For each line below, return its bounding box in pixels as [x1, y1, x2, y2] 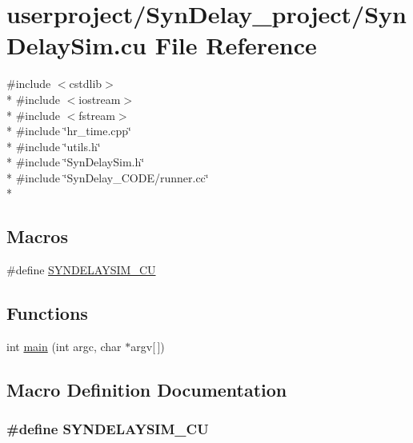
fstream [78, 106, 115, 123]
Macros [6, 224, 68, 249]
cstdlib [69, 75, 102, 92]
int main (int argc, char [6, 338, 122, 355]
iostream [78, 90, 121, 107]
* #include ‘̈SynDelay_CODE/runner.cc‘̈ [6, 169, 209, 186]
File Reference [154, 29, 317, 62]
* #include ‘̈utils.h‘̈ [6, 138, 101, 154]
